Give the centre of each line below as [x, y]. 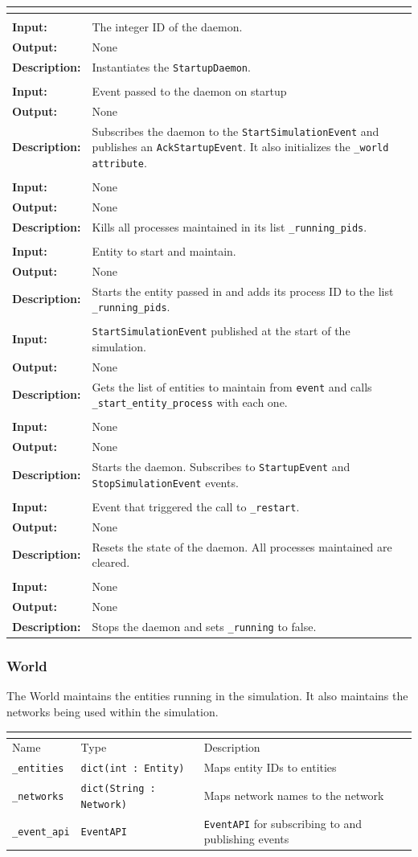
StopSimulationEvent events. [165, 482]
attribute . [119, 162]
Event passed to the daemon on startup [189, 90]
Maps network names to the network [294, 795]
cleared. [111, 562]
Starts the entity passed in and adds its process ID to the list [243, 291]
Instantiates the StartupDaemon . [171, 66]
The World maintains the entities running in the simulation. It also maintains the [207, 696]
